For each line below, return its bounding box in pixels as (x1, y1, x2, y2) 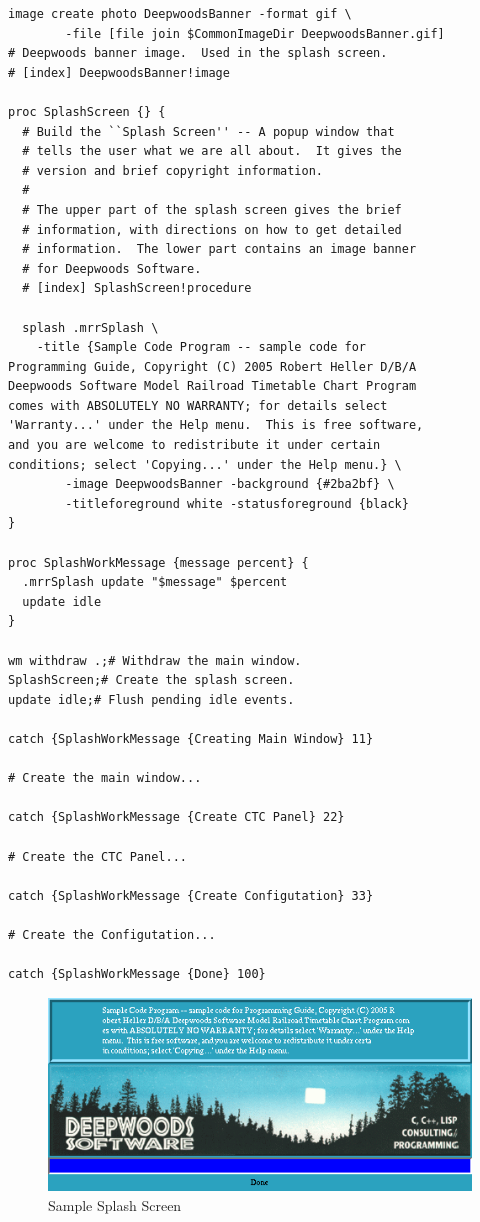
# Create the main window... (8, 771, 202, 786)
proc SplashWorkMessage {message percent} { (8, 555, 309, 570)
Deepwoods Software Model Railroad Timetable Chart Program (8, 379, 417, 394)
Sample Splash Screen (48, 1194, 182, 1215)
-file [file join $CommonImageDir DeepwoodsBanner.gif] (65, 26, 445, 41)
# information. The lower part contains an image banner (22, 242, 417, 257)
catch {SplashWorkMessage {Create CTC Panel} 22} (8, 810, 345, 825)
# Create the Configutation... (8, 927, 216, 942)
